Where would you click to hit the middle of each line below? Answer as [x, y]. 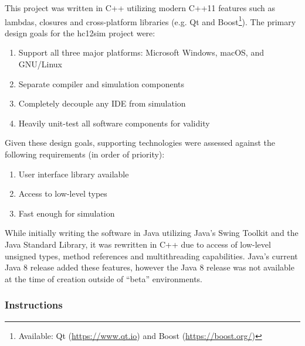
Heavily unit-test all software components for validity [114, 123]
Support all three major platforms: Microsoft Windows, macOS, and [141, 52]
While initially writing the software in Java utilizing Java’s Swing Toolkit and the [152, 233]
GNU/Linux [40, 64]
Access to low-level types [63, 193]
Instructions [34, 305]
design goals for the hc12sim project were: [80, 32]
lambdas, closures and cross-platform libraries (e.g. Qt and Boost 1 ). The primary [150, 20]
